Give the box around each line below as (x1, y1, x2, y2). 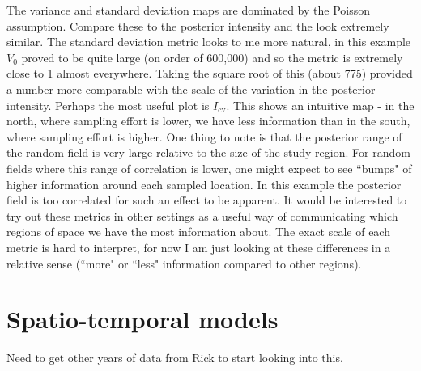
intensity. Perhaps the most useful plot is (6, 96, 210, 113)
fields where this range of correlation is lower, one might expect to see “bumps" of (6, 159, 412, 176)
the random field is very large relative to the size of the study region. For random (6, 144, 410, 161)
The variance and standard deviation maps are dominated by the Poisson (6, 2, 371, 18)
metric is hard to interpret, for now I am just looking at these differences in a (6, 238, 391, 255)
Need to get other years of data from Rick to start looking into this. (6, 349, 343, 366)
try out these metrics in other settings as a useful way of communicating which (6, 207, 398, 224)
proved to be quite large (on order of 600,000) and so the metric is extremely (21, 48, 403, 65)
